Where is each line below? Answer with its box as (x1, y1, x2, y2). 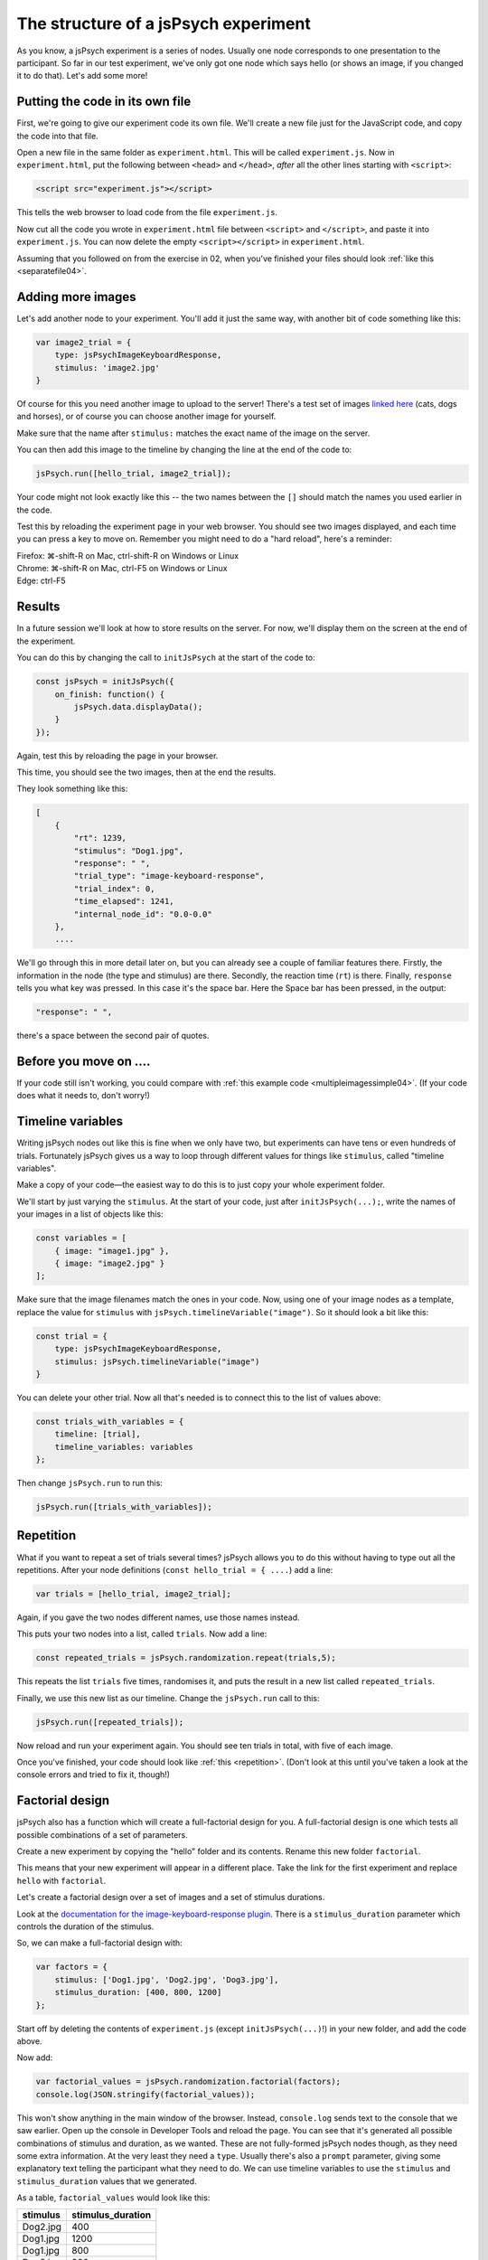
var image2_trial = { (35, 337, 132, 347)
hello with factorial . (16, 1875, 107, 1886)
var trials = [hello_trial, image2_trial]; (35, 1588, 232, 1599)
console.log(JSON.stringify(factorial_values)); (35, 2089, 256, 2099)
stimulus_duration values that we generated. (16, 2175, 198, 2187)
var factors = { (35, 1962, 108, 1973)
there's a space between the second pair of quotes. (16, 1031, 210, 1041)
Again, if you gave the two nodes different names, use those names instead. (16, 1612, 300, 1623)
